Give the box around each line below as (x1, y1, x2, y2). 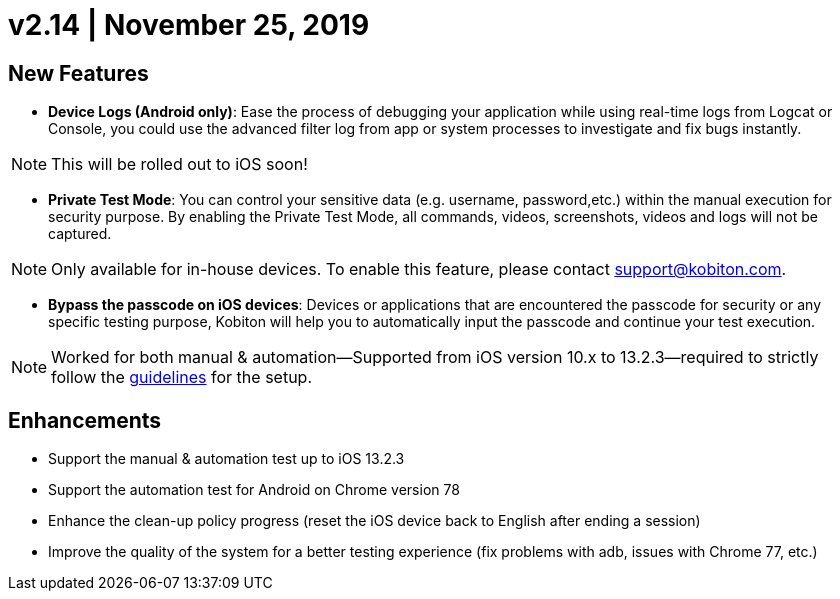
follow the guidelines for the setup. (51, 367, 312, 388)
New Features (8, 60, 149, 86)
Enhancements (8, 407, 162, 433)
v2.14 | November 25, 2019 (8, 8, 370, 42)
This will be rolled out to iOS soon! (51, 154, 308, 175)
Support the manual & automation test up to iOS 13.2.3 (48, 450, 405, 468)
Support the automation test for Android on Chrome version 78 (48, 481, 460, 499)
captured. (48, 225, 112, 243)
